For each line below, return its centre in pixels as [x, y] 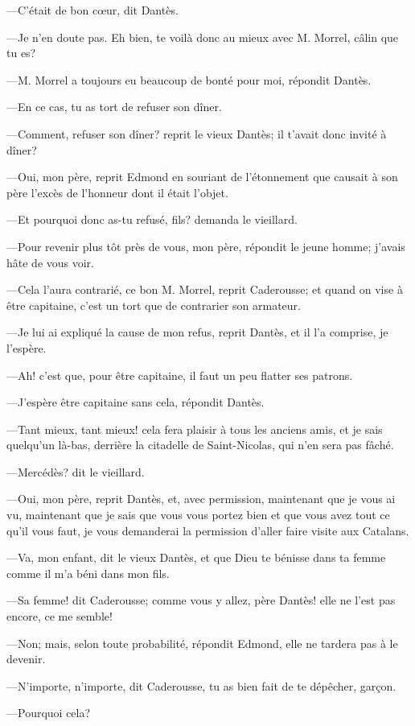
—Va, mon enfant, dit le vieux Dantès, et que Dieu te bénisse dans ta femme [196, 557]
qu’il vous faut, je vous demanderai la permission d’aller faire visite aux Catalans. [208, 530]
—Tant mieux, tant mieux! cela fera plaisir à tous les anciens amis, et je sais [195, 429]
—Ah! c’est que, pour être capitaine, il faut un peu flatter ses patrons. [180, 375]
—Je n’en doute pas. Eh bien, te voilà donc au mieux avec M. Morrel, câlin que [203, 37]
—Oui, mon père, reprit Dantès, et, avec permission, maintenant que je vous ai [201, 499]
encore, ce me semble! [60, 616]
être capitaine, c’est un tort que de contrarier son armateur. [154, 305]
